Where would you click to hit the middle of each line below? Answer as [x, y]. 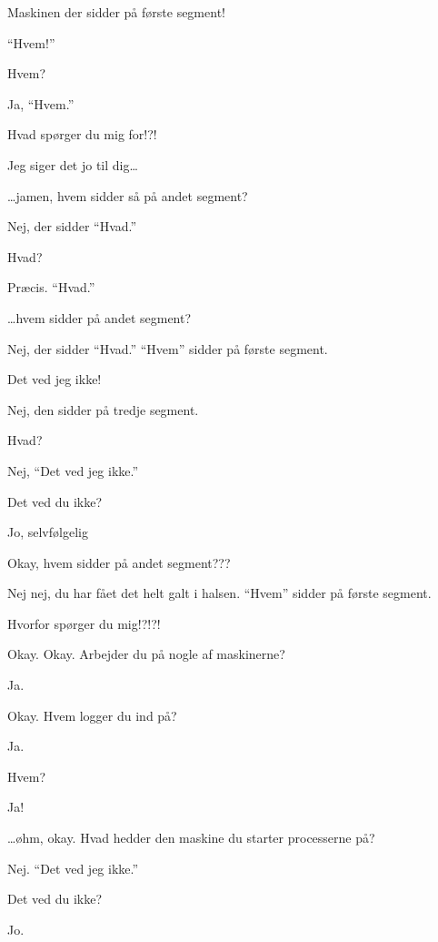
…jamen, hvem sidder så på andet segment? [128, 195]
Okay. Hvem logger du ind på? [92, 715]
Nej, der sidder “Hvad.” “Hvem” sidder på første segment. [168, 348]
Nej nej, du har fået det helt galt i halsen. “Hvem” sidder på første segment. [219, 593]
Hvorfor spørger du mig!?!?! [84, 623]
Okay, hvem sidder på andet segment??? [119, 562]
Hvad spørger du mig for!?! [82, 134]
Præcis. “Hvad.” [51, 287]
